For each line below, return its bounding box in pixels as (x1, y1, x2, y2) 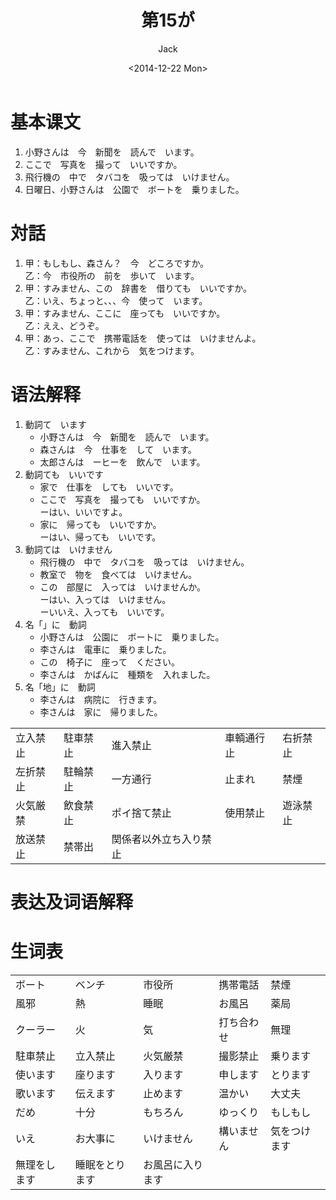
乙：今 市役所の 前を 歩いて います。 (24, 269, 200, 281)
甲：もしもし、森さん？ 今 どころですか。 (24, 257, 210, 269)
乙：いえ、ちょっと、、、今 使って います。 (24, 294, 208, 306)
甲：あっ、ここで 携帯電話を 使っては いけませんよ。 (24, 332, 262, 344)
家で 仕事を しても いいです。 (39, 481, 179, 493)
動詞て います (24, 418, 87, 430)
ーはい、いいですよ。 (39, 506, 128, 518)
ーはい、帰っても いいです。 (39, 531, 162, 543)
